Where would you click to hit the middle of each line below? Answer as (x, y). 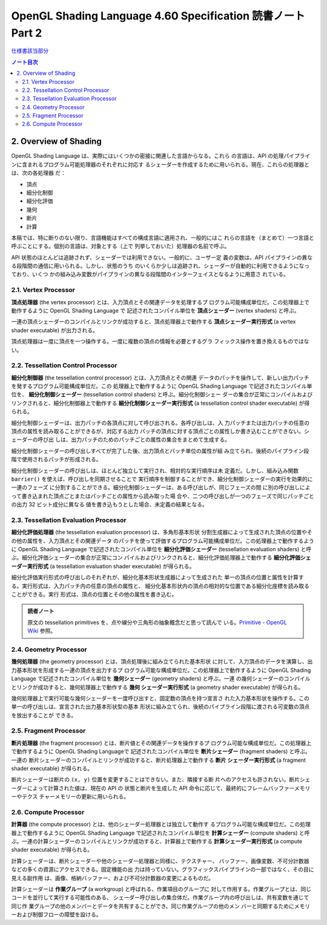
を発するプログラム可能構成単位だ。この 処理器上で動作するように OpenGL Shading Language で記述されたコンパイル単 (162, 386)
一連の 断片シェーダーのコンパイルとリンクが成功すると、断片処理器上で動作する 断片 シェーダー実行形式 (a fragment (158, 760)
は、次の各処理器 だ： (38, 173)
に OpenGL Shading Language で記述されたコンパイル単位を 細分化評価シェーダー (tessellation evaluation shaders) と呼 (161, 549)
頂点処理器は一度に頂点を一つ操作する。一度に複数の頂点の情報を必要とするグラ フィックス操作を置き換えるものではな (160, 341)
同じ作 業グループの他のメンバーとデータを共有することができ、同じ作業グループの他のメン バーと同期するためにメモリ (161, 906)
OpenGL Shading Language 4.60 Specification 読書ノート (158, 16)
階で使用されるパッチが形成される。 (56, 459)
